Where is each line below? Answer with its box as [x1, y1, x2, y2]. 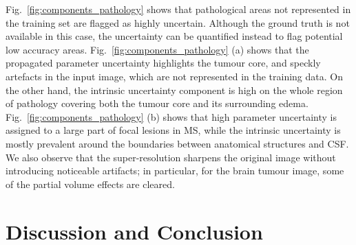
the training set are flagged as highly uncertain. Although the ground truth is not [6, 15, 350, 30]
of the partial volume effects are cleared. [6, 176, 175, 191]
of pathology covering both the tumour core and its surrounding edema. [6, 96, 308, 110]
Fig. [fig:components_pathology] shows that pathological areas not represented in [6, 2, 351, 16]
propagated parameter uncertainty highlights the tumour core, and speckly [6, 56, 321, 70]
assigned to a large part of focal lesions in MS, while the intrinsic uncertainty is [6, 123, 341, 137]
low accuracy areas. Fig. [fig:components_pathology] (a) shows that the [6, 42, 309, 56]
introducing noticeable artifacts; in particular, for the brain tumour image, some [6, 163, 344, 178]
